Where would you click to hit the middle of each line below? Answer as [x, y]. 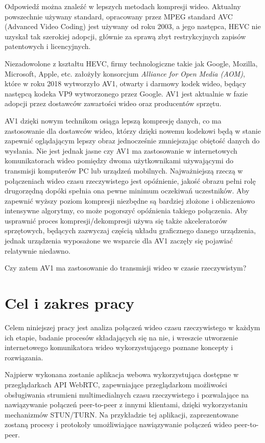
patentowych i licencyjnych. [48, 46]
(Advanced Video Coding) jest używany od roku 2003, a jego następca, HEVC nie [133, 26]
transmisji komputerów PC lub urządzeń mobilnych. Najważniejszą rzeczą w [124, 170]
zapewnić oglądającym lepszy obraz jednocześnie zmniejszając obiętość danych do [132, 141]
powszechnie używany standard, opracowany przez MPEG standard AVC [119, 16]
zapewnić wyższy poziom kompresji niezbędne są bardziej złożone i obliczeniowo [130, 200]
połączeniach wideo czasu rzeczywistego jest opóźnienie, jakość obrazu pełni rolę [130, 180]
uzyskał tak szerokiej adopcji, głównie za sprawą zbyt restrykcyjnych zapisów [125, 36]
